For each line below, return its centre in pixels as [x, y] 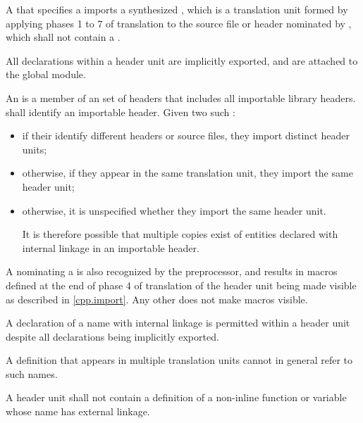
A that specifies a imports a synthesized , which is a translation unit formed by [177, 9]
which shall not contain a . [63, 37]
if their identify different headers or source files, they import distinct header [186, 135]
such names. [32, 373]
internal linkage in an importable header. [111, 247]
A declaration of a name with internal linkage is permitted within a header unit [178, 323]
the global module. [46, 74]
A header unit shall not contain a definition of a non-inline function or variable [176, 397]
